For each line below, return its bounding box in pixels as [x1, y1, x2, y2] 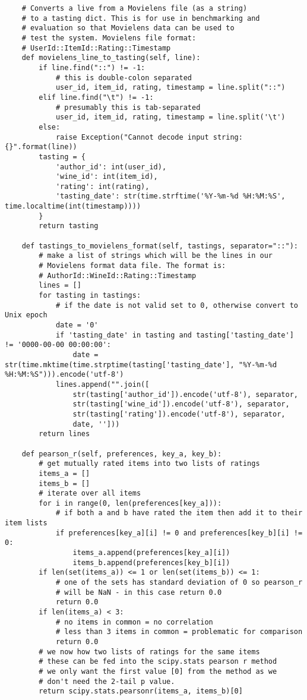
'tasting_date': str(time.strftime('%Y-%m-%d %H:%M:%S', [55, 192, 286, 201]
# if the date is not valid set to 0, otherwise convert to [55, 301, 298, 310]
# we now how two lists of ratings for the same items [39, 647, 260, 656]
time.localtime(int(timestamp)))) [5, 202, 141, 211]
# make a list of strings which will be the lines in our [39, 251, 273, 260]
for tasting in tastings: [39, 291, 141, 300]
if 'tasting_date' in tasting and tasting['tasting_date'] [55, 330, 294, 339]
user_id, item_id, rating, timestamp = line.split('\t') [55, 113, 286, 122]
